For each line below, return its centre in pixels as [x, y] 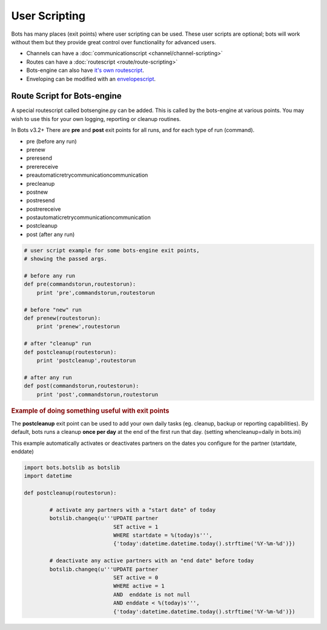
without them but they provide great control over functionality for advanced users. [114, 42]
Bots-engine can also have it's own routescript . [85, 70]
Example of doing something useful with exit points [90, 411]
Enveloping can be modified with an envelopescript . [91, 79]
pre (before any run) [51, 141]
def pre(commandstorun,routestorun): [80, 284]
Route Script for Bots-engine [67, 96]
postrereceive [44, 209]
